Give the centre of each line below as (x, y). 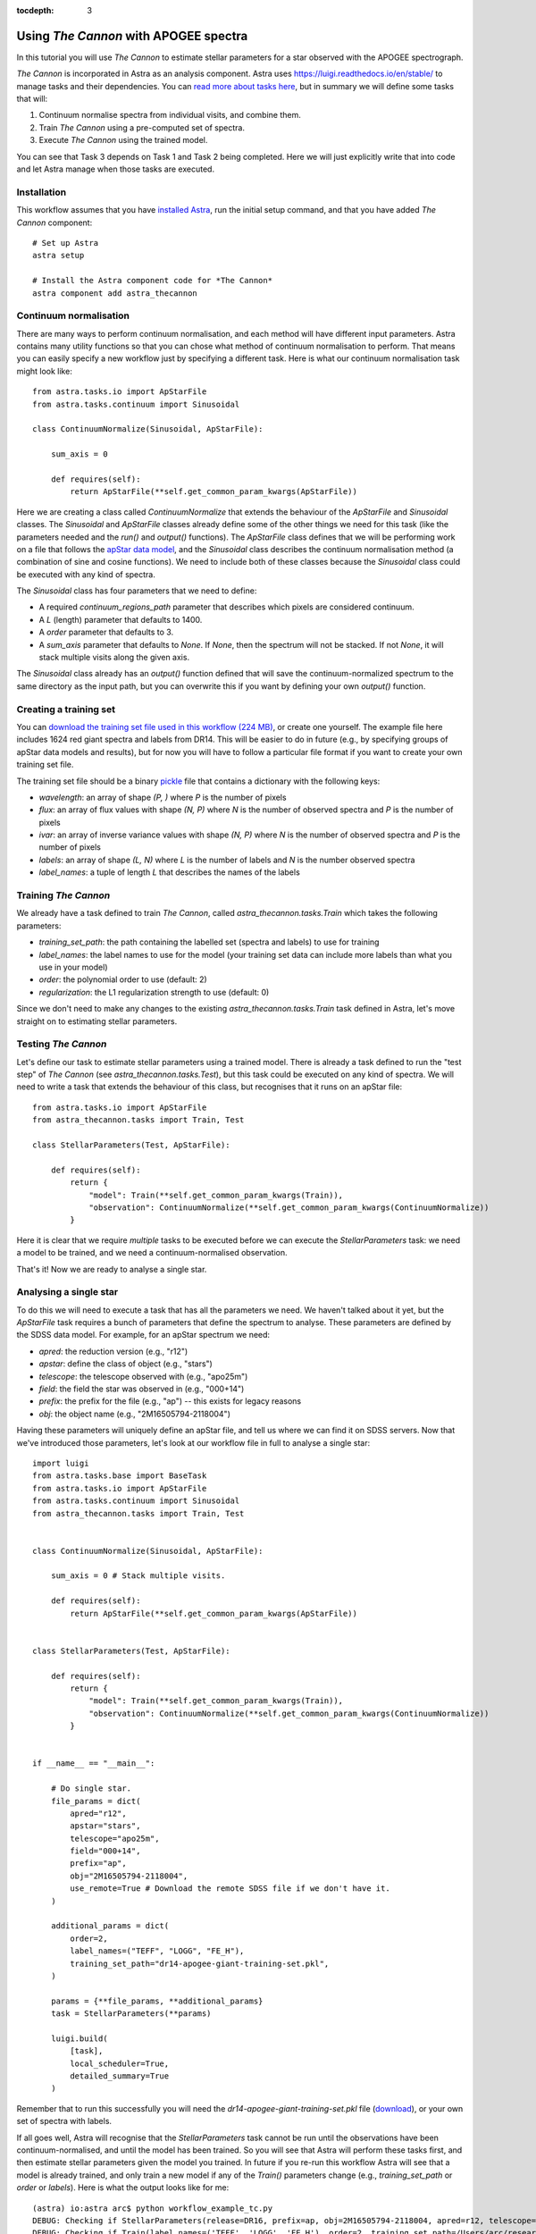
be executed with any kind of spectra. (86, 574)
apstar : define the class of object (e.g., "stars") (126, 1364)
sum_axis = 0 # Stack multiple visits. (138, 1576)
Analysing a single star (67, 1292)
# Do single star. (91, 1789)
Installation (42, 192)
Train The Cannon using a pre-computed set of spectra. (142, 127)
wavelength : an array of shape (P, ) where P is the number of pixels (163, 797)
